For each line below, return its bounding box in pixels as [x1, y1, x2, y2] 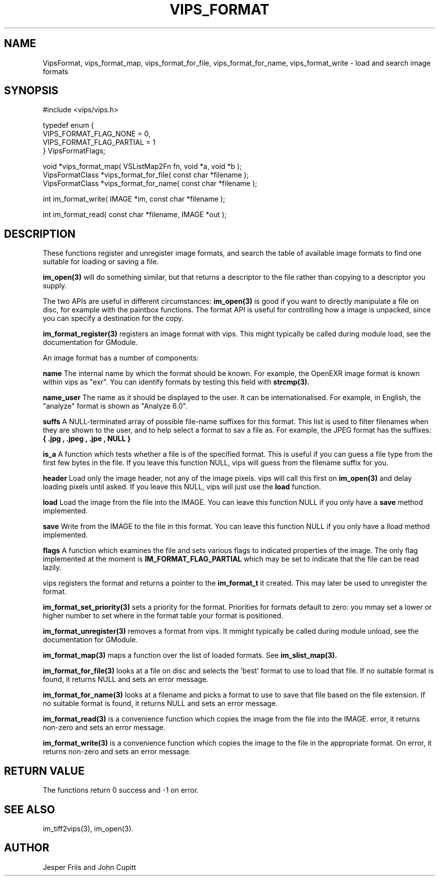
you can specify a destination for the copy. [43, 314, 184, 323]
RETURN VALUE [4, 764, 85, 777]
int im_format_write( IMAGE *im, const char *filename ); [43, 195, 226, 204]
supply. [43, 281, 67, 290]
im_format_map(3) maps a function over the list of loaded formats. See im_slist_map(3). [43, 651, 337, 660]
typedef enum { [43, 121, 94, 130]
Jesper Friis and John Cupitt [43, 862, 136, 871]
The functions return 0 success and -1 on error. [43, 786, 199, 795]
